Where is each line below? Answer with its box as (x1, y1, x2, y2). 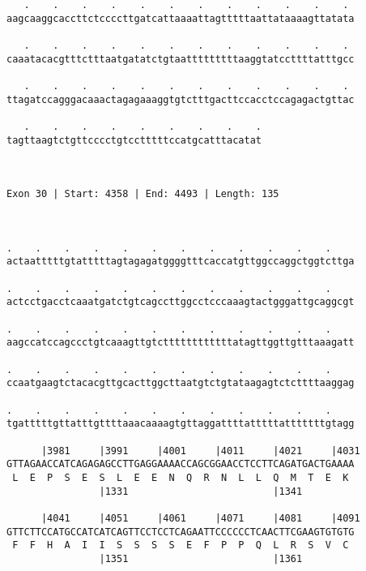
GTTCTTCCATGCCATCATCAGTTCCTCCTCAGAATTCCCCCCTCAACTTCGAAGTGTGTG (6, 526, 355, 538)
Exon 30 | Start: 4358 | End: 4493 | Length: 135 (6, 188, 279, 200)
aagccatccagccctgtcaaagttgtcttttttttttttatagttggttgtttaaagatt (6, 337, 355, 349)
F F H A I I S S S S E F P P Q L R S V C (12, 539, 349, 552)
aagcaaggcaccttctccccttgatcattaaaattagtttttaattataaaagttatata (6, 12, 355, 24)
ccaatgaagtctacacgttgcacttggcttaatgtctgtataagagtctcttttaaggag (6, 377, 355, 389)
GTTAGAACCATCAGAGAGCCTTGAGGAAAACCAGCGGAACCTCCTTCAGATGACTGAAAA (6, 458, 355, 470)
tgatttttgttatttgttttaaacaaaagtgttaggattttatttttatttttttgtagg (6, 418, 355, 430)
